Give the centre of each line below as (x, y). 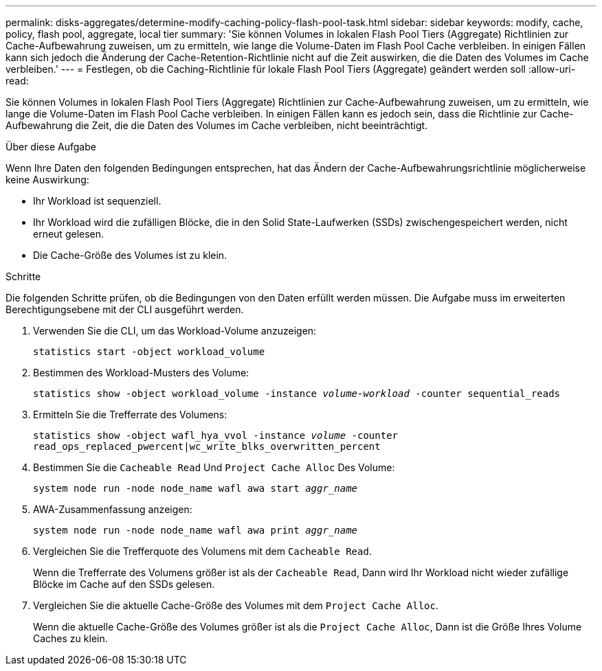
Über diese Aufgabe (51, 147)
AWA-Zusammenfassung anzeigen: (113, 509)
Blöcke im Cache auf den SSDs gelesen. (124, 584)
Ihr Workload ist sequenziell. (97, 201)
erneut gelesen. (69, 234)
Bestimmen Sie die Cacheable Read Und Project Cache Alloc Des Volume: (214, 467)
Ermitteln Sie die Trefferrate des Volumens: (130, 414)
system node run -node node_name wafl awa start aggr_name (196, 488)
